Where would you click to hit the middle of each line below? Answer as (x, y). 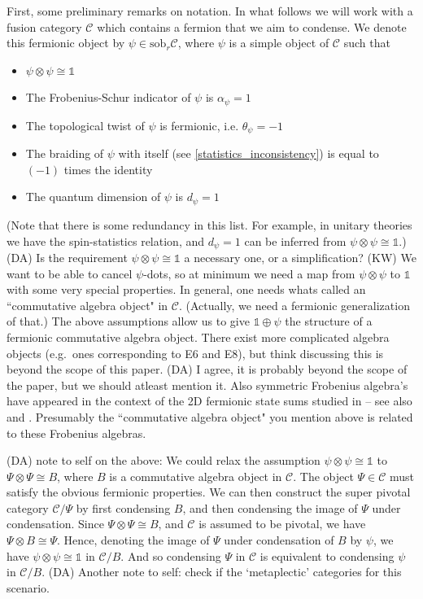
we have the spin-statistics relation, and (105, 240)
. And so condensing (171, 555)
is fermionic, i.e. (199, 125)
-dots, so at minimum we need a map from (249, 273)
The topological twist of (85, 125)
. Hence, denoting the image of (133, 540)
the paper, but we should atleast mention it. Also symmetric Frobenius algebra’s (207, 385)
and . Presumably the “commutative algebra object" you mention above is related (210, 416)
